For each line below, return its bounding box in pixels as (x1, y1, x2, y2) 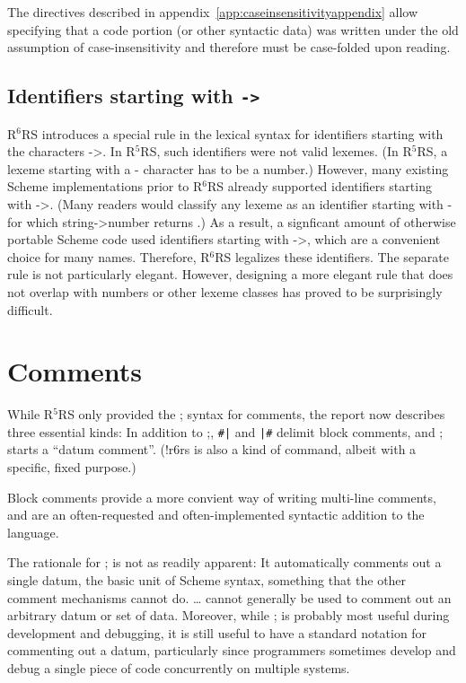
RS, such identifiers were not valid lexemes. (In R (140, 142, 412, 161)
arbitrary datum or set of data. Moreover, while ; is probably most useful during (7, 606, 450, 625)
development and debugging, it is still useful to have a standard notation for (7, 623, 427, 642)
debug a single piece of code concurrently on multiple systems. (7, 659, 350, 677)
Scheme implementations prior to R (7, 177, 203, 196)
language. (7, 522, 59, 541)
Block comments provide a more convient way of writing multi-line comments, (7, 487, 436, 506)
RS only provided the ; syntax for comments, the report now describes (57, 405, 445, 424)
